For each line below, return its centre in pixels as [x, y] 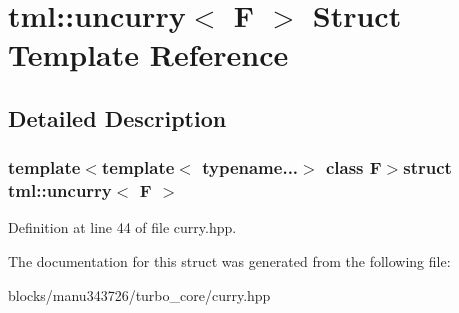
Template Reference [148, 54]
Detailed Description [117, 117]
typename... [250, 167]
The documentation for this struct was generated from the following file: [229, 261]
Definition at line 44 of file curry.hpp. [122, 227]
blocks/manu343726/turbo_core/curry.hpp [139, 294]
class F [353, 167]
